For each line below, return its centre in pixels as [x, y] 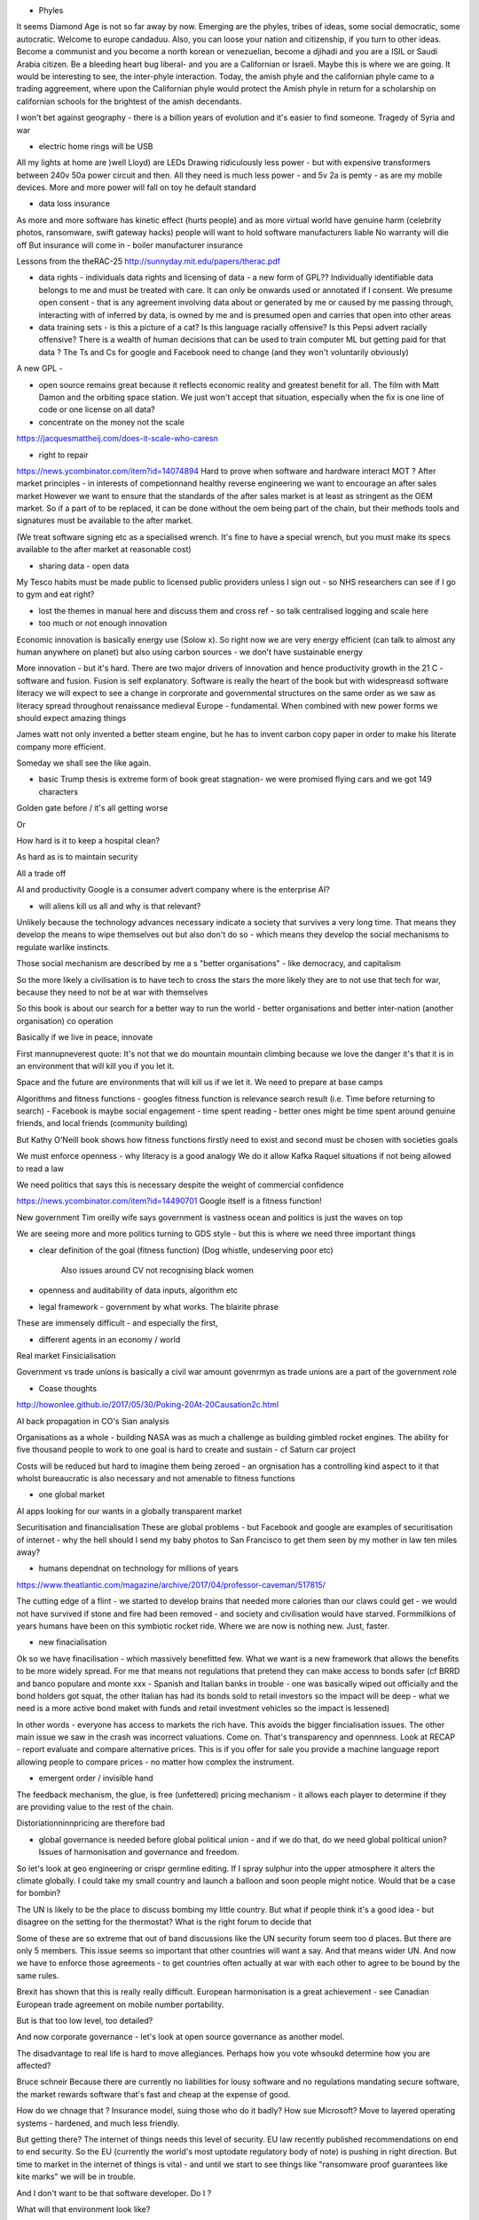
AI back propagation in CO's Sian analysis [93, 1421]
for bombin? [39, 1893]
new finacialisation [73, 1642]
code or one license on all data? [97, 409]
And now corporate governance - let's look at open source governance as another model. [181, 2037]
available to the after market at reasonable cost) [104, 550]
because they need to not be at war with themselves [112, 992]
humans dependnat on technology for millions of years [138, 1568]
